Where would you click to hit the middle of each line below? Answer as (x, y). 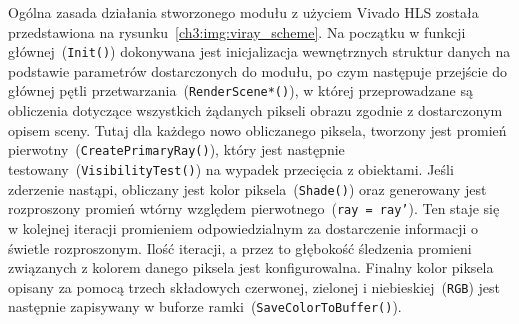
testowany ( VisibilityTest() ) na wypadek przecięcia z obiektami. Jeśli (231, 168)
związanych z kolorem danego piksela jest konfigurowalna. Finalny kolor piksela (251, 267)
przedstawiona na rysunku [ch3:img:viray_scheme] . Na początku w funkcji (237, 31)
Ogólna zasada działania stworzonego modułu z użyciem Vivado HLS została (243, 12)
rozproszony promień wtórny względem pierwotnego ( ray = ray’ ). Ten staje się (254, 208)
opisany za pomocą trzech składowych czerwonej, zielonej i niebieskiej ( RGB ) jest (254, 286)
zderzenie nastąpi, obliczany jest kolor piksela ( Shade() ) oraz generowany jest (247, 188)
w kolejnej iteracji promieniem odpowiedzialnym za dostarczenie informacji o (243, 227)
